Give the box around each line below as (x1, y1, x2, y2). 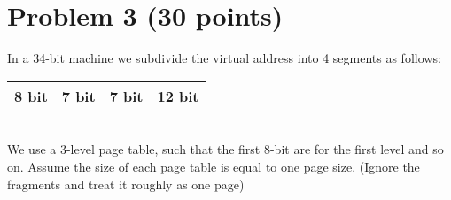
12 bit (157, 85, 199, 106)
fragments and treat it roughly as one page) (7, 174, 245, 193)
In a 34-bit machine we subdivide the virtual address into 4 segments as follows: (7, 49, 441, 67)
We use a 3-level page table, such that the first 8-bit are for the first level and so (7, 140, 444, 158)
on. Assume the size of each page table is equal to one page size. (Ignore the (7, 157, 420, 175)
